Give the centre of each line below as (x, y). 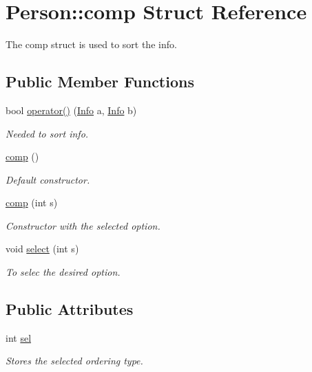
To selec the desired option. (63, 272)
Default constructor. (48, 179)
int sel (19, 337)
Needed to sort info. (47, 133)
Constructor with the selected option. (83, 225)
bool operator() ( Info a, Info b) (71, 110)
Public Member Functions (100, 81)
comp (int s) (32, 203)
